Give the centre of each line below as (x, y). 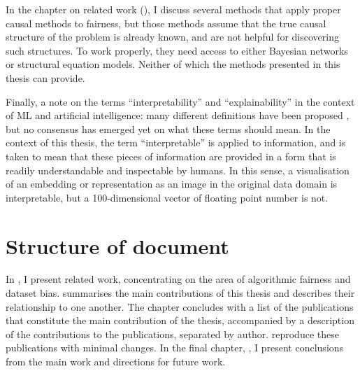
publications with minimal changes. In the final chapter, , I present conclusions (175, 348)
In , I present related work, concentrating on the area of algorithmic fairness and (178, 279)
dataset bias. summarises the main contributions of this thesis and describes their (180, 293)
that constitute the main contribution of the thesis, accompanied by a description (180, 320)
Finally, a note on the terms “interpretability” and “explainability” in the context (180, 101)
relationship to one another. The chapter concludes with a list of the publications (180, 306)
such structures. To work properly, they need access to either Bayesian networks (177, 50)
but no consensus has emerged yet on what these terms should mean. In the (168, 128)
